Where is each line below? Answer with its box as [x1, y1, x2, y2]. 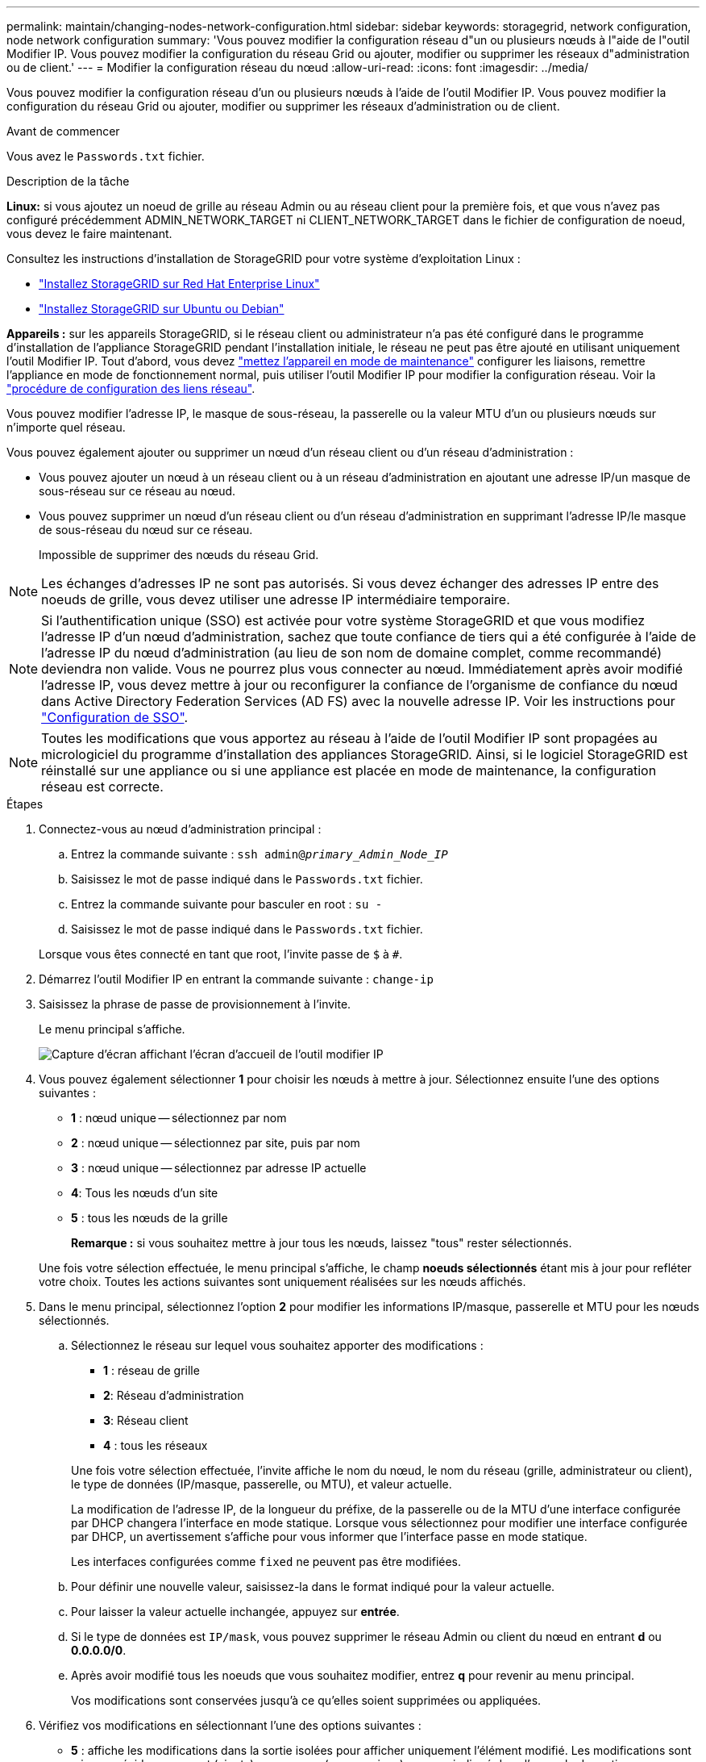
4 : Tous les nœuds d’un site [71, 1186, 218, 1200]
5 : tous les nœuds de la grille [71, 1211, 228, 1225]
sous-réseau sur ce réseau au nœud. [39, 484, 236, 498]
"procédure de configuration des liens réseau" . [6, 382, 255, 395]
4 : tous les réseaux [103, 1438, 208, 1452]
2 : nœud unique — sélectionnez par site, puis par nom [71, 1136, 360, 1150]
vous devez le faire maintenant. [6, 227, 172, 240]
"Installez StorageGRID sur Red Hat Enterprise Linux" [39, 277, 320, 290]
